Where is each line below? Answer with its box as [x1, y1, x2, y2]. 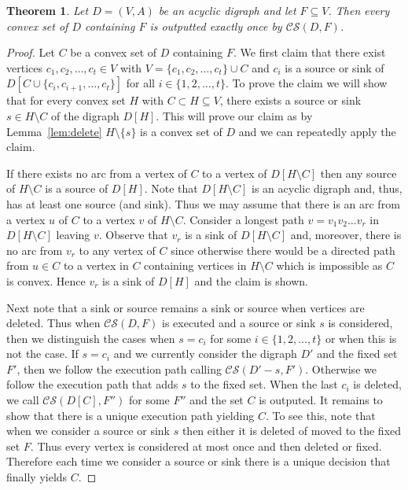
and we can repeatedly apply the [238, 123, 396, 139]
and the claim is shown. [194, 272, 309, 289]
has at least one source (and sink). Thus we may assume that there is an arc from [6, 195, 400, 212]
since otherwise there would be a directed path [171, 241, 395, 258]
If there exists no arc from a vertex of [6, 164, 187, 181]
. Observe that [98, 227, 168, 243]
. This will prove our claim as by [156, 107, 313, 123]
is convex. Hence [6, 272, 86, 289]
